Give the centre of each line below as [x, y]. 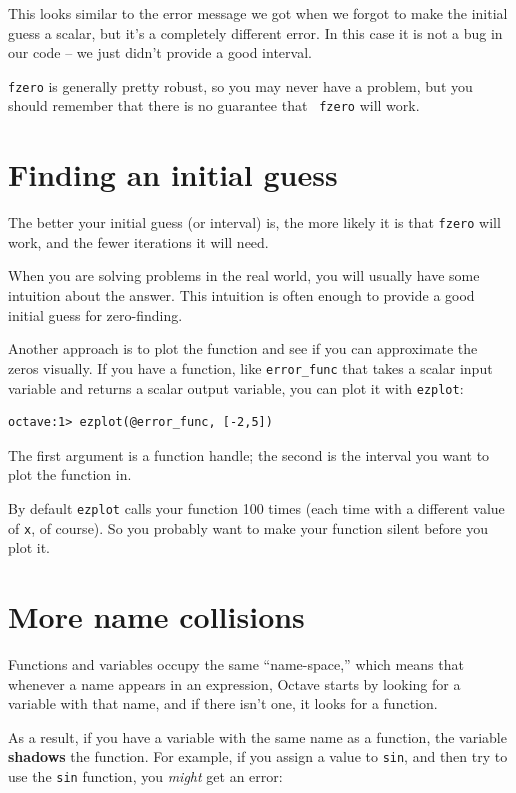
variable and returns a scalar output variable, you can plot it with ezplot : [236, 387]
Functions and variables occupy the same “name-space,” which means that [236, 663]
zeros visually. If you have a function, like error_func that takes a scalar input [250, 367]
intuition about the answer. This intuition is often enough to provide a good [241, 295]
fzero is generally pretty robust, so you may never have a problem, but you [240, 85]
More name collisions [156, 616]
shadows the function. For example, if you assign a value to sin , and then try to [258, 756]
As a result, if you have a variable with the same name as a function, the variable [257, 736]
